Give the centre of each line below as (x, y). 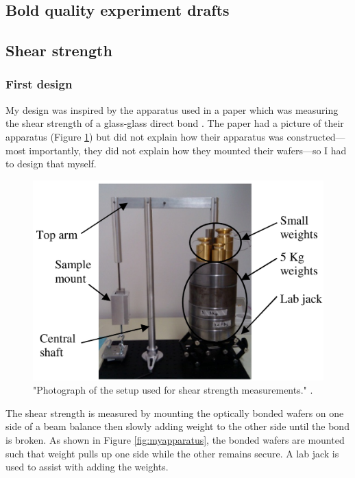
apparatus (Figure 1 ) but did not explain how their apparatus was (145, 136)
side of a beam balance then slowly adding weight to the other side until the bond (177, 426)
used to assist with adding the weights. (87, 467)
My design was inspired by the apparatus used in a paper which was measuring (172, 109)
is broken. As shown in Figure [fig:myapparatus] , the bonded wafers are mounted (175, 440)
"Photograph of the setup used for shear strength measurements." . (173, 390)
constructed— (316, 136)
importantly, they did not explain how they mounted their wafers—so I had (188, 150)
